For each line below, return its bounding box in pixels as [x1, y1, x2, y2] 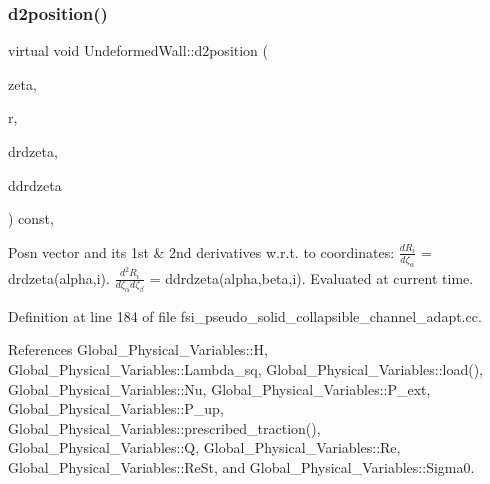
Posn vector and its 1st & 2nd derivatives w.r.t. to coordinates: [8, 241, 395, 262]
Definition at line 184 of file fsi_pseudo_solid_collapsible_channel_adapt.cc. [8, 305, 482, 326]
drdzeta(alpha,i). [8, 267, 110, 288]
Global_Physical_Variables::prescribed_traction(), [8, 417, 321, 438]
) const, [8, 208, 54, 229]
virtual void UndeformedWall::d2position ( [8, 40, 269, 61]
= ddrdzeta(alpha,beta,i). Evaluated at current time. [149, 267, 474, 288]
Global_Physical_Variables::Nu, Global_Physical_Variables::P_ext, [8, 378, 431, 399]
